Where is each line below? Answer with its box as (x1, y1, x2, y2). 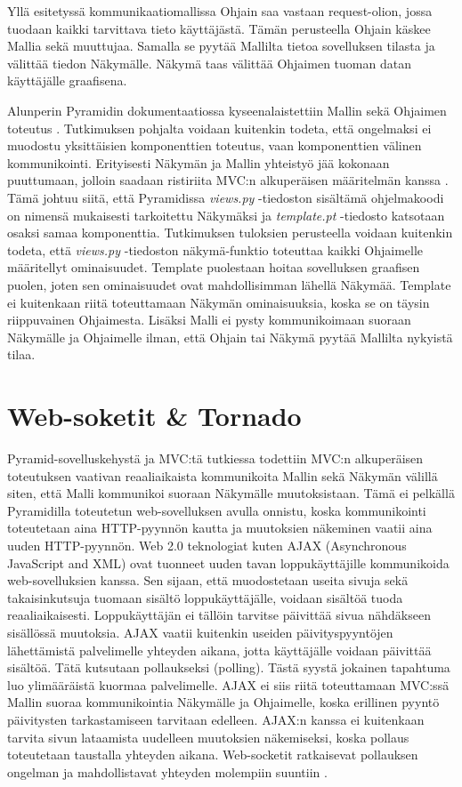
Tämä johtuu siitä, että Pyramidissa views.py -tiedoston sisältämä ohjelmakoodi (7, 188, 444, 206)
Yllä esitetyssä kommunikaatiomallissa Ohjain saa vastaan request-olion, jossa (7, 2, 433, 20)
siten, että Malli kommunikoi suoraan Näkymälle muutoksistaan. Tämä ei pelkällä (7, 484, 455, 502)
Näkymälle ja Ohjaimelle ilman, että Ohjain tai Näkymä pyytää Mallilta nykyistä (7, 327, 453, 346)
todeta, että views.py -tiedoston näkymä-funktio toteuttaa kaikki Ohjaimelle (7, 240, 424, 259)
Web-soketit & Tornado (7, 398, 302, 434)
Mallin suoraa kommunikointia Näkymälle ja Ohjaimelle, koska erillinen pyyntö (7, 693, 440, 711)
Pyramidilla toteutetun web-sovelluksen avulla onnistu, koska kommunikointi (7, 501, 426, 519)
